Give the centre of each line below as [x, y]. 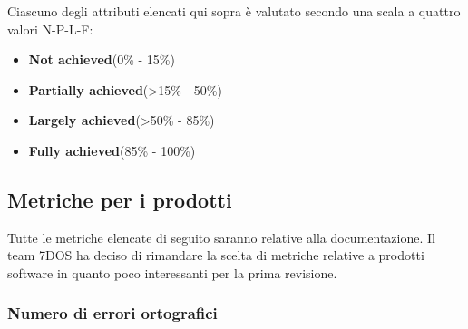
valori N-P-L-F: [50, 29]
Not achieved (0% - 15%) [102, 59]
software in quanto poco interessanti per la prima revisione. [172, 272]
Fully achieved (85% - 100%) [112, 150]
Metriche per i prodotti [120, 199]
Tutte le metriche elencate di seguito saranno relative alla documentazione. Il [221, 237]
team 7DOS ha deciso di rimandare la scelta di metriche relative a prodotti [216, 255]
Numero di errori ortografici [112, 313]
